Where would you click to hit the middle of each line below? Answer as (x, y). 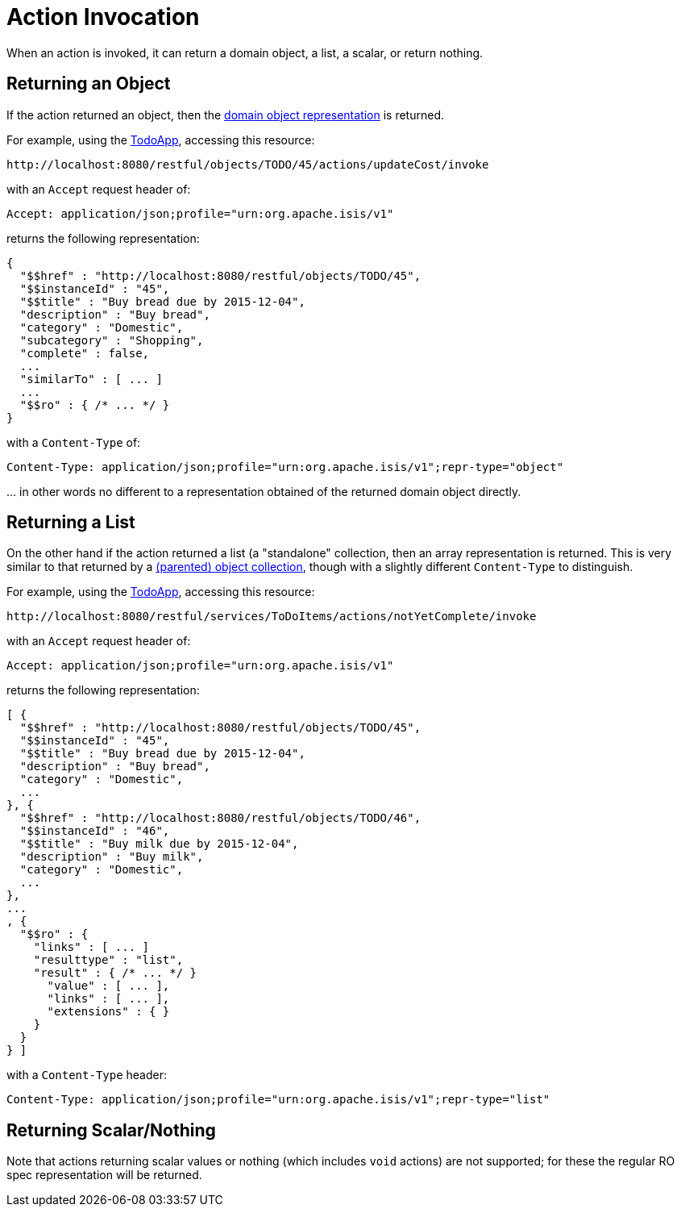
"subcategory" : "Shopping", (112, 340)
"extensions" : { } (108, 1012)
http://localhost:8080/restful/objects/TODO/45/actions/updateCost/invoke (248, 164)
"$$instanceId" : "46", (95, 831)
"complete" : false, (85, 353)
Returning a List (71, 523)
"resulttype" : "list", (108, 960)
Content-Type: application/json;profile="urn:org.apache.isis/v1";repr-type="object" (285, 467)
